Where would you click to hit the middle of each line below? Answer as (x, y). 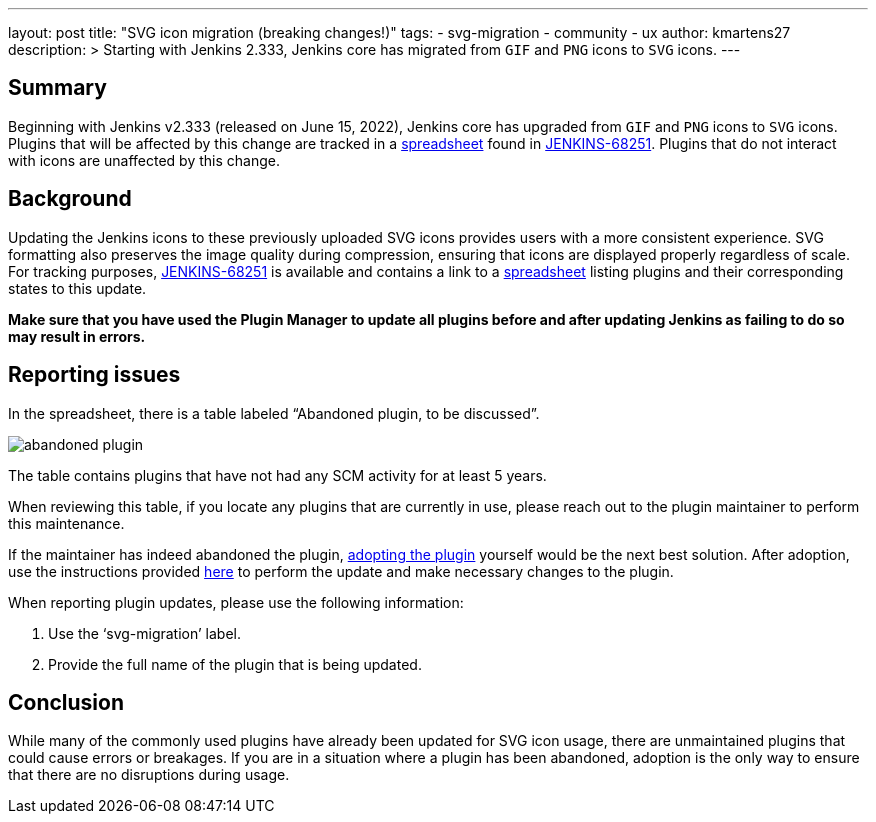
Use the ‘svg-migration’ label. (144, 633)
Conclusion (66, 702)
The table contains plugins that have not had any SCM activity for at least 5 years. (277, 475)
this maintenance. (66, 523)
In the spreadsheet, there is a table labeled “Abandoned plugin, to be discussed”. (274, 413)
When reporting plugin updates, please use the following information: (236, 602)
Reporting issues (94, 375)
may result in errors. (77, 336)
